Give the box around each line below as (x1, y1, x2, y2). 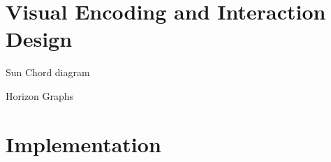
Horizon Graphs (6, 88, 74, 103)
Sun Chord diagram (6, 65, 90, 80)
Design (6, 24, 73, 53)
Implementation (6, 129, 161, 158)
